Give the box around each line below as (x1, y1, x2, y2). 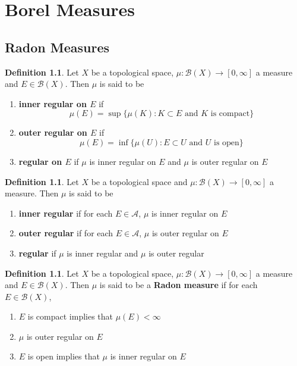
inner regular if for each (18, 207, 113, 219)
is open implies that (27, 350, 100, 362)
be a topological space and (91, 175, 188, 187)
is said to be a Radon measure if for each (99, 279, 258, 291)
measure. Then (5, 187, 59, 199)
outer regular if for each (18, 227, 113, 239)
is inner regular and (67, 246, 138, 259)
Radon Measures (5, 37, 110, 56)
